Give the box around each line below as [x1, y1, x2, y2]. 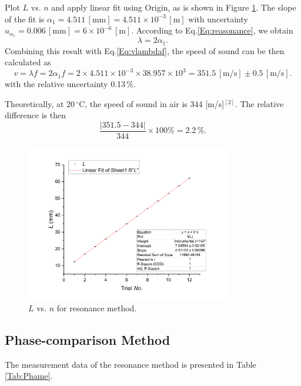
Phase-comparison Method [5, 330, 170, 348]
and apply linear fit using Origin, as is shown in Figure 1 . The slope [51, 1, 296, 13]
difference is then [5, 109, 66, 121]
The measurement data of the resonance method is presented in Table [5, 358, 256, 370]
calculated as [5, 56, 51, 68]
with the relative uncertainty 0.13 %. [5, 78, 136, 90]
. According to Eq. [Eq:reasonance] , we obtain [131, 24, 293, 36]
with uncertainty [188, 12, 248, 25]
